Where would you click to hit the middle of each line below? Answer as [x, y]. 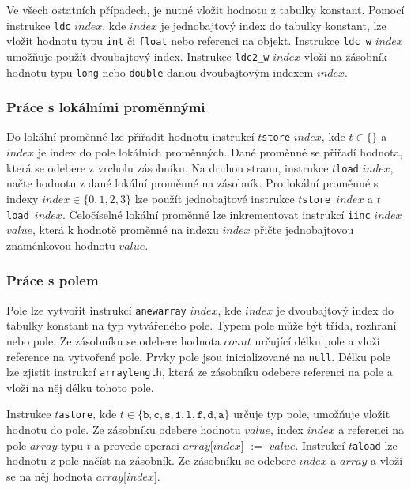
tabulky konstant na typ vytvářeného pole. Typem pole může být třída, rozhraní [202, 325]
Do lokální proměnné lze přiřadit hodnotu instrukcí [130, 136]
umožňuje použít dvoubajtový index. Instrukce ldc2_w [138, 56]
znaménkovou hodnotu [61, 245]
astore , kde [88, 414]
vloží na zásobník [345, 56]
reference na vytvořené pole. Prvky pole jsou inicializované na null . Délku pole [198, 356]
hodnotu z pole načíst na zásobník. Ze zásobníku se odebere [151, 460]
